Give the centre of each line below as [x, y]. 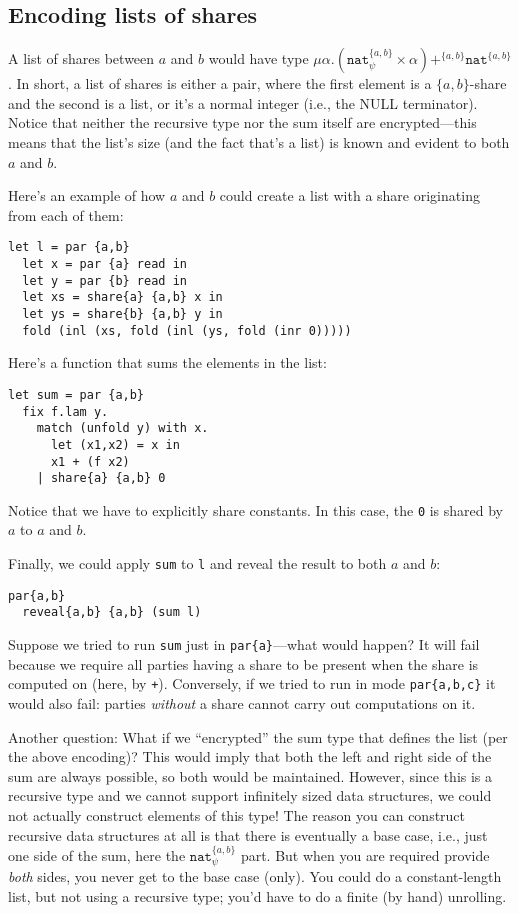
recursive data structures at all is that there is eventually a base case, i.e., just [248, 834]
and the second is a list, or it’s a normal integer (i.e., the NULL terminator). [243, 102]
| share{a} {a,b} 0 [101, 478]
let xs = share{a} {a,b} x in [122, 297]
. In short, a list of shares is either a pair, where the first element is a [220, 83]
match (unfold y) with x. [122, 428]
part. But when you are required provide [365, 854]
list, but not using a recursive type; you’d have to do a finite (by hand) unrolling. [257, 895]
